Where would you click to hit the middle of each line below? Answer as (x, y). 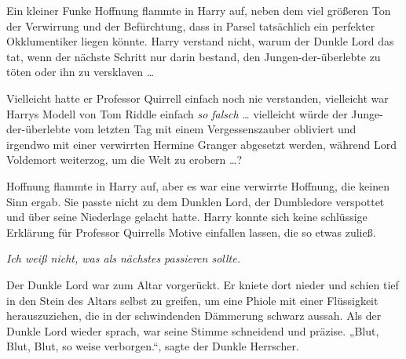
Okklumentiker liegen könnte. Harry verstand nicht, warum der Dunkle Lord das (200, 41)
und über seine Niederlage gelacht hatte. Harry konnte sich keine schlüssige (187, 217)
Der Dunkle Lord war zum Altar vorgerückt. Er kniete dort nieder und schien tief (203, 284)
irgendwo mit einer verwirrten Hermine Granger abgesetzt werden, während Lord (202, 144)
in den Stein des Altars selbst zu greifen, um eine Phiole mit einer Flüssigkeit (192, 300)
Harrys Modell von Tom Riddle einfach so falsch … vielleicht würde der (177, 113)
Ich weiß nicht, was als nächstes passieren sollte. (123, 258)
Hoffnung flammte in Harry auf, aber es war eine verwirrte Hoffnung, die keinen (198, 185)
